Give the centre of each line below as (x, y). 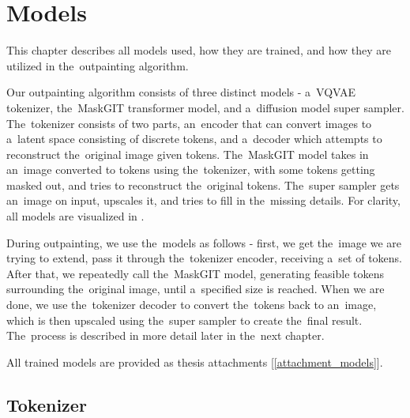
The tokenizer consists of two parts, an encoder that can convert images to (189, 123)
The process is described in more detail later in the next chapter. (166, 335)
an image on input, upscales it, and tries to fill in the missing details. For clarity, (203, 200)
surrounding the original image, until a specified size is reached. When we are (196, 289)
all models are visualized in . (75, 216)
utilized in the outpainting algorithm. (98, 65)
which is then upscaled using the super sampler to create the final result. (184, 320)
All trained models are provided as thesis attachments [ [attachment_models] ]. (195, 362)
